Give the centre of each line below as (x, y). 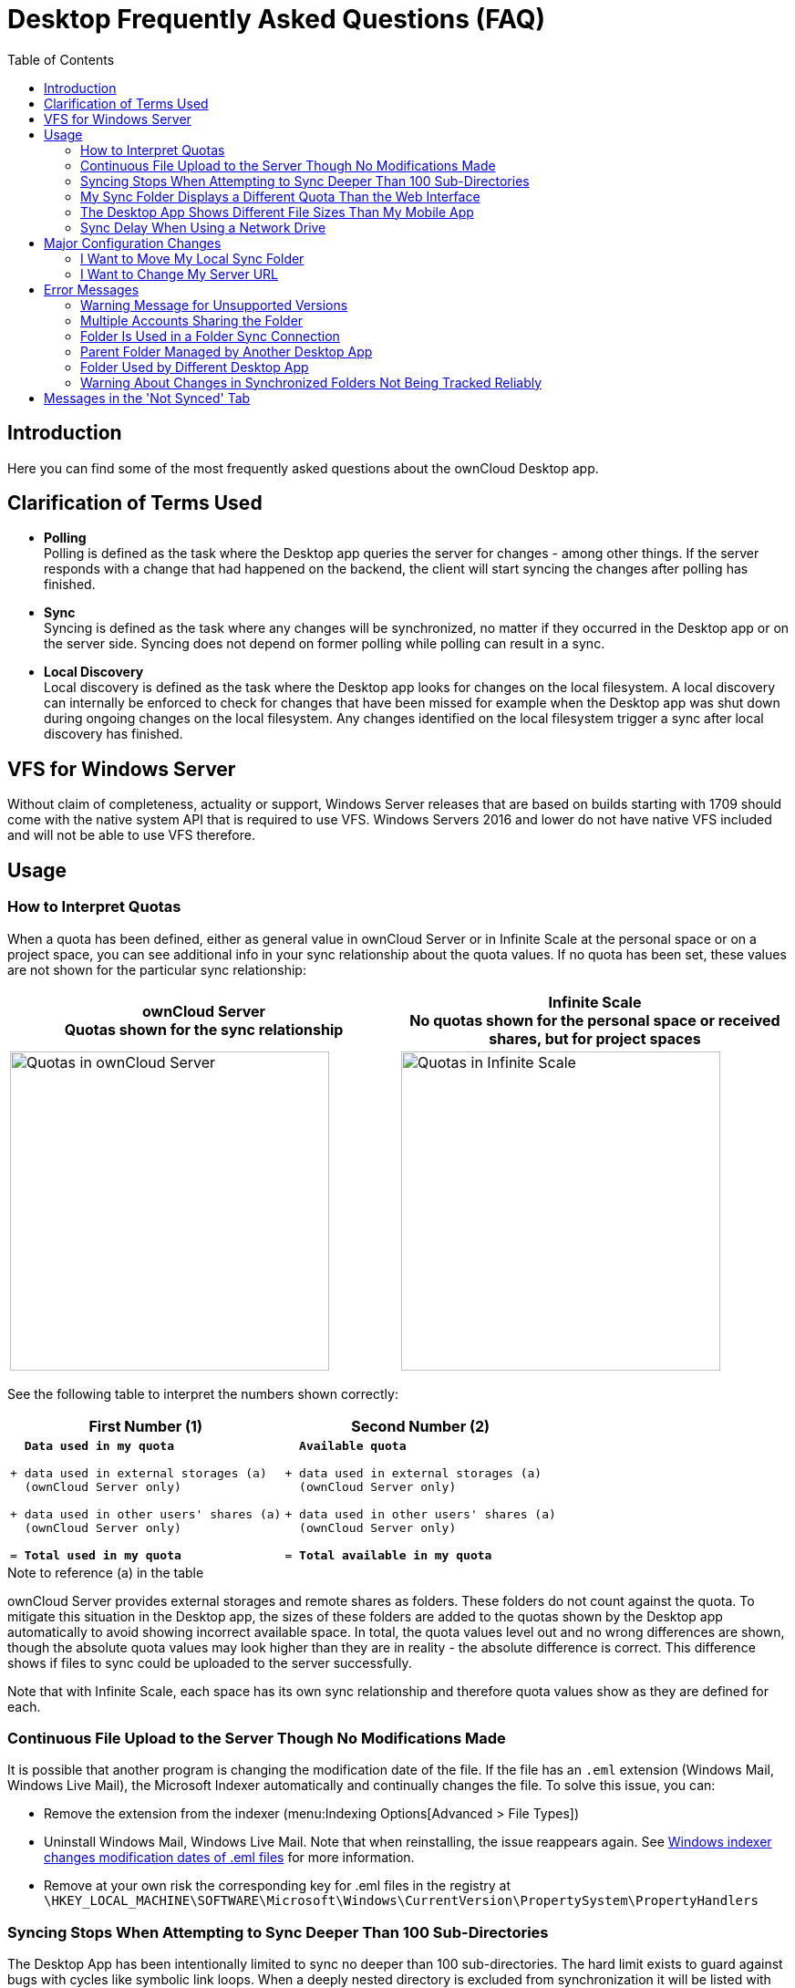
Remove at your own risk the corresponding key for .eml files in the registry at (278, 1886)
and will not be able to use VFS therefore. (131, 835)
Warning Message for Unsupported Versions (214, 305)
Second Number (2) (421, 1426)
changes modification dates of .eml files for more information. (229, 1858)
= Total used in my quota (96, 1555)
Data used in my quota (99, 1445)
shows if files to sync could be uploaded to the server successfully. (210, 1662)
